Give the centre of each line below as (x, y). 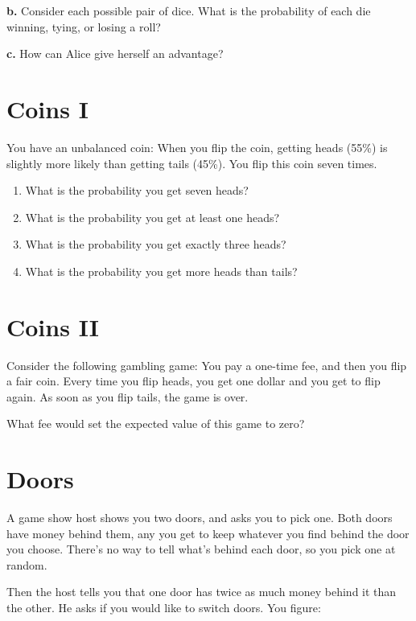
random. (27, 564)
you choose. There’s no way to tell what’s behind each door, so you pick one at (201, 549)
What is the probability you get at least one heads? (152, 217)
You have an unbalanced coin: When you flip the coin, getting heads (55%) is (197, 147)
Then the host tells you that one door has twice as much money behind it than (202, 592)
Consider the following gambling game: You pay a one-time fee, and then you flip (207, 365)
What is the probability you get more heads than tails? (161, 271)
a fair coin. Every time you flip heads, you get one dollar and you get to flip (194, 381)
